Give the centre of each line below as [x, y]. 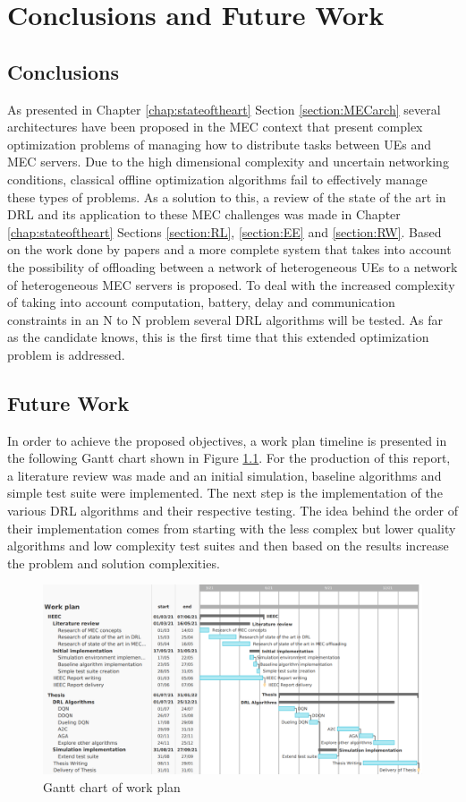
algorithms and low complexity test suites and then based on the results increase [228, 546]
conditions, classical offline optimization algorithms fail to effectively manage [217, 179]
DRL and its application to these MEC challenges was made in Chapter [204, 214]
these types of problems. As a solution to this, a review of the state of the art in [227, 196]
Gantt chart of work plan [112, 787]
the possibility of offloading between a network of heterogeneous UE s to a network [233, 266]
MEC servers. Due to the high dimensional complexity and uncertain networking [228, 162]
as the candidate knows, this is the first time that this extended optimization [218, 337]
